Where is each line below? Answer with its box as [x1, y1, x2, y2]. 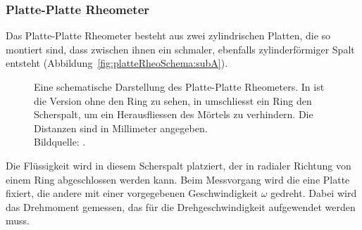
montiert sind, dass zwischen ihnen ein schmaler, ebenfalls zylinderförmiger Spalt [6, 41, 355, 56]
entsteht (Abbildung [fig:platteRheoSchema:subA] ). [6, 56, 228, 70]
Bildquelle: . [34, 134, 86, 149]
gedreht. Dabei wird [270, 186, 357, 200]
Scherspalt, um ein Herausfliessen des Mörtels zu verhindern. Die [34, 107, 313, 122]
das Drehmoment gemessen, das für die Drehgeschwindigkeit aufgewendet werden [6, 199, 356, 214]
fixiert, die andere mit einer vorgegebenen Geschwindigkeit [6, 186, 258, 200]
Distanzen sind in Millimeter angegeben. [34, 120, 208, 135]
